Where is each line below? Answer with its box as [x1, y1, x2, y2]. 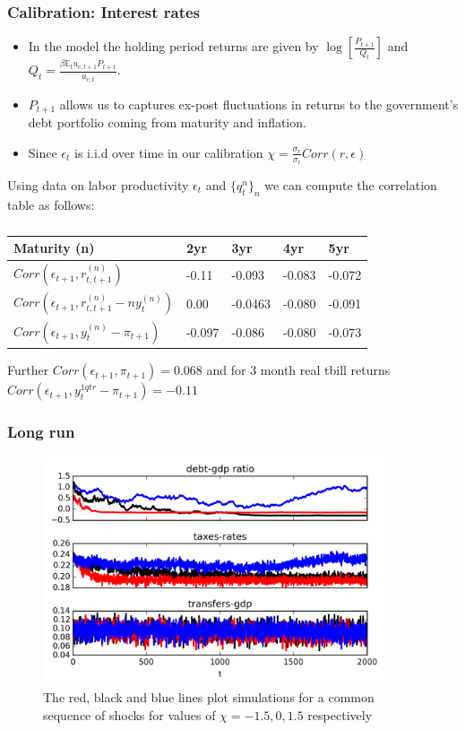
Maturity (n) [13, 239, 95, 257]
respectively [307, 705, 373, 724]
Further [7, 361, 49, 379]
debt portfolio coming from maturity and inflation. [28, 113, 306, 132]
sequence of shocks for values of [43, 705, 216, 724]
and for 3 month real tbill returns [206, 361, 391, 379]
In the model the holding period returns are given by [28, 37, 319, 56]
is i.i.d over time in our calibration [74, 143, 263, 161]
